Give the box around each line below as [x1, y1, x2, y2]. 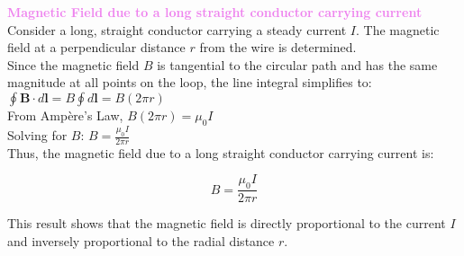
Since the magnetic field [7, 55, 140, 74]
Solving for [7, 126, 68, 145]
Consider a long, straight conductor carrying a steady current [7, 20, 347, 39]
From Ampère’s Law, [7, 105, 123, 124]
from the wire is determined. [199, 38, 357, 57]
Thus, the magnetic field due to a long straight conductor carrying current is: [7, 143, 434, 162]
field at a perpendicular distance [7, 38, 186, 57]
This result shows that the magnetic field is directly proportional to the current [7, 214, 446, 233]
